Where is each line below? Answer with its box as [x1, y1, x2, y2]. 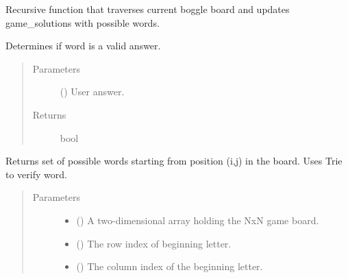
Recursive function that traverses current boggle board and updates [5, 2, 290, 16]
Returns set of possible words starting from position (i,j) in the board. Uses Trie [5, 154, 343, 168]
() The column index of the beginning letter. [76, 259, 263, 274]
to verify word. [5, 167, 67, 181]
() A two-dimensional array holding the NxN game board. [76, 213, 319, 227]
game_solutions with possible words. [5, 15, 160, 29]
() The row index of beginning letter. [76, 236, 232, 250]
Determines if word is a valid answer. [5, 38, 161, 53]
